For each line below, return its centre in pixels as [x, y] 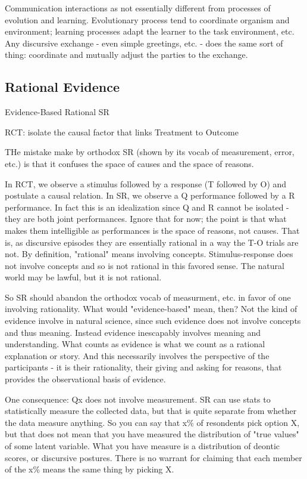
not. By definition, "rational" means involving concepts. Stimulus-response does [149, 254]
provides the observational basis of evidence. [85, 379]
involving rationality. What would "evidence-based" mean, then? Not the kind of [151, 309]
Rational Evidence [62, 87]
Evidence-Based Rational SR [57, 112]
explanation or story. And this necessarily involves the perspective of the [137, 355]
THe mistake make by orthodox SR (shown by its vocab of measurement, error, [150, 152]
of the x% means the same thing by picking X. [90, 469]
